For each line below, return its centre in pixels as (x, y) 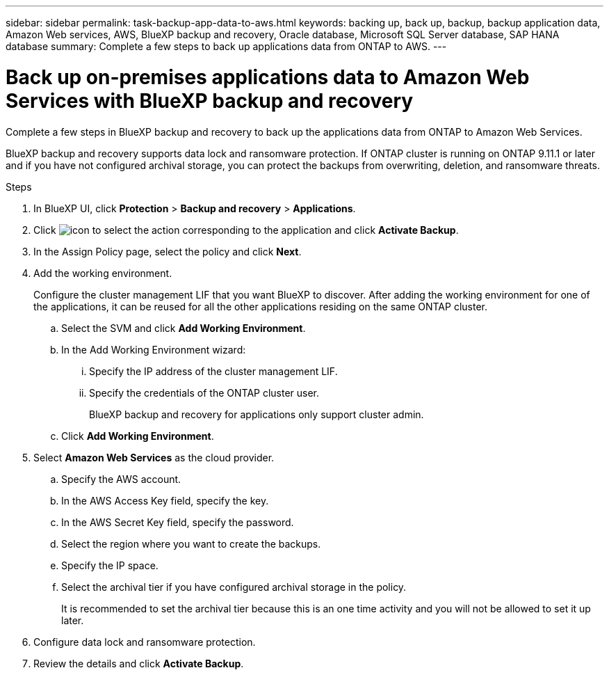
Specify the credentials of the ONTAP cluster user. (204, 392)
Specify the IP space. (110, 565)
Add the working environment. (103, 273)
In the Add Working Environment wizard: (154, 349)
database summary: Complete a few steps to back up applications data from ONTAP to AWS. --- (226, 46)
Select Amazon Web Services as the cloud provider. (154, 457)
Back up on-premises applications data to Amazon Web (268, 77)
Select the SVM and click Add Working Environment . (184, 328)
